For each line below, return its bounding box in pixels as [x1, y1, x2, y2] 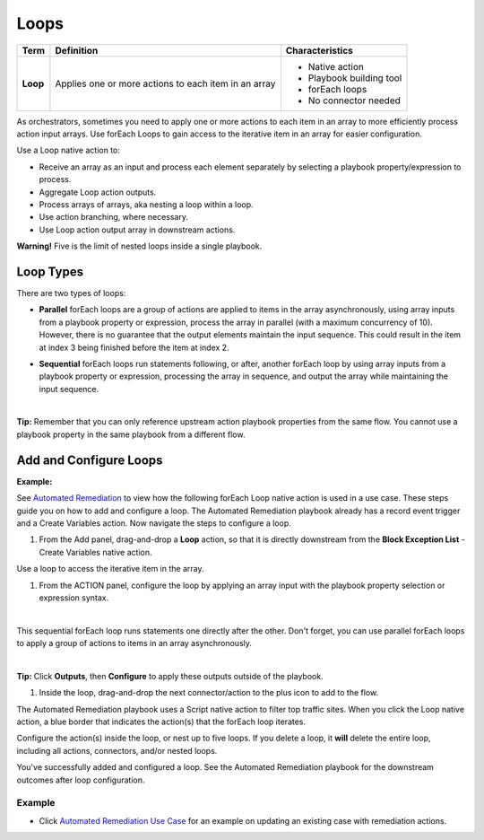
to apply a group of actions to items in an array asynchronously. [16, 638, 253, 649]
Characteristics [285, 44, 354, 57]
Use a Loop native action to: [16, 144, 121, 156]
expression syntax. [39, 592, 109, 603]
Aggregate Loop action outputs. [39, 187, 157, 197]
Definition [55, 44, 99, 57]
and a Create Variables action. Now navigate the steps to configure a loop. [16, 517, 291, 529]
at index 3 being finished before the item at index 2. [39, 342, 229, 353]
